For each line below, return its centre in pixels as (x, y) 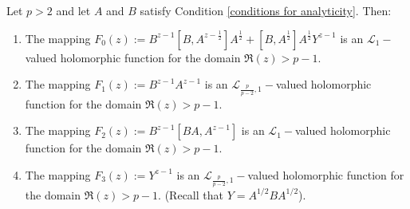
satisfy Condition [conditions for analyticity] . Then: (266, 10)
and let (73, 10)
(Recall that (194, 194)
